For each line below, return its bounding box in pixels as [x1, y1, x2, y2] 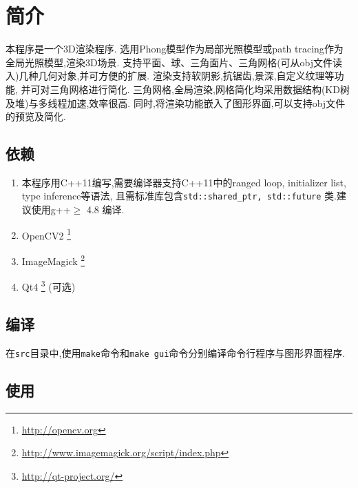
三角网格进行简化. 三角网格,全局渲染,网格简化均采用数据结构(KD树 [50, 81, 350, 96]
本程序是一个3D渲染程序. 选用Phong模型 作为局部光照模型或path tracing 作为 [6, 41, 344, 56]
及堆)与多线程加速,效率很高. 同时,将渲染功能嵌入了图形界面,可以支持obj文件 [6, 95, 346, 110]
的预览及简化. [6, 109, 66, 124]
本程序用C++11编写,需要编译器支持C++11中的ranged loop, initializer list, [21, 175, 346, 189]
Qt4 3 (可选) [21, 277, 76, 293]
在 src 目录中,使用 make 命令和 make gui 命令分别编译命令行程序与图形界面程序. [6, 345, 346, 360]
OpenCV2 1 [21, 226, 71, 242]
